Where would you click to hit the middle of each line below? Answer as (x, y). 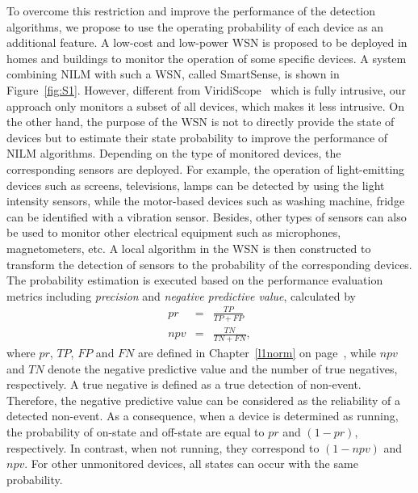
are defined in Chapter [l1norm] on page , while (257, 353)
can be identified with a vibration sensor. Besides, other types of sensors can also (207, 216)
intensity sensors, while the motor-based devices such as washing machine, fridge (206, 201)
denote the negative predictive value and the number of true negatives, (223, 368)
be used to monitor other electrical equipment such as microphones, (174, 232)
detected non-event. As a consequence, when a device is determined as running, (203, 416)
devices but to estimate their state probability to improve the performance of (197, 137)
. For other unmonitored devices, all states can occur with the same (191, 464)
